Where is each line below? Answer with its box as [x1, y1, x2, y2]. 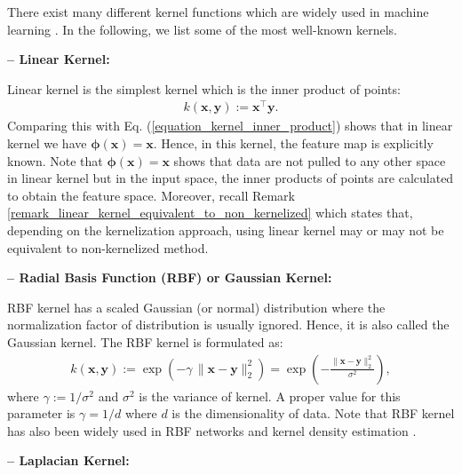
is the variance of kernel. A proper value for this [139, 386, 401, 405]
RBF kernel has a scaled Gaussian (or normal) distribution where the [7, 297, 386, 316]
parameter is [7, 404, 76, 423]
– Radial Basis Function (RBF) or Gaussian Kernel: [7, 268, 332, 287]
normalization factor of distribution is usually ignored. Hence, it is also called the [7, 315, 450, 334]
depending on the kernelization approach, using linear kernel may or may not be [7, 221, 444, 240]
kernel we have [7, 134, 87, 153]
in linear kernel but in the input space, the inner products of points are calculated [7, 169, 454, 187]
